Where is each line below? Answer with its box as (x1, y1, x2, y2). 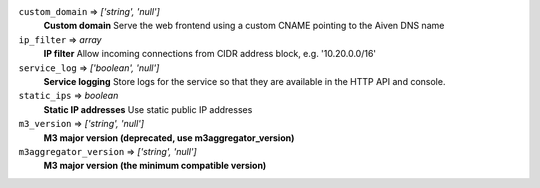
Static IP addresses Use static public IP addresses (43, 103, 253, 115)
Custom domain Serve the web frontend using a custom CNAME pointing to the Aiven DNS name (43, 20, 445, 32)
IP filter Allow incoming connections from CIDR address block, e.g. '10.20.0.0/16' (43, 48, 377, 60)
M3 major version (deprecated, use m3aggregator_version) (43, 131, 295, 144)
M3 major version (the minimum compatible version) (43, 160, 267, 172)
